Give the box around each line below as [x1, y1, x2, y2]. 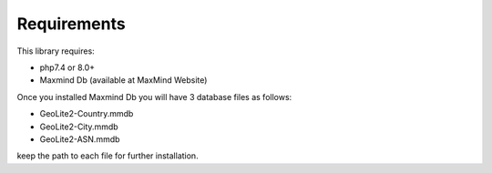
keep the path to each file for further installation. [16, 150, 200, 161]
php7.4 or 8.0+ [39, 62, 96, 73]
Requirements [16, 14, 127, 34]
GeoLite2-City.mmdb [39, 121, 118, 132]
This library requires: [16, 46, 95, 56]
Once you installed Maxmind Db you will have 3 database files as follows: [16, 91, 292, 102]
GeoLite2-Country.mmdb [39, 108, 134, 119]
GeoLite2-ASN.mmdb [39, 133, 120, 145]
